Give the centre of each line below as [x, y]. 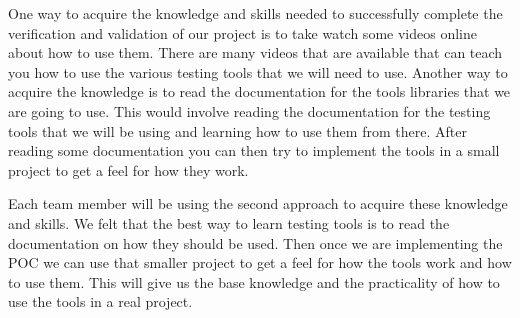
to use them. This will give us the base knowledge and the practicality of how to [254, 281]
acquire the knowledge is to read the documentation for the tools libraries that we [259, 91]
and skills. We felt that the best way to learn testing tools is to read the [229, 222]
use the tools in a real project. [100, 301]
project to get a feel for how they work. [128, 169]
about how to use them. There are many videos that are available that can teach [255, 52]
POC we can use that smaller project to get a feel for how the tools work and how [260, 262]
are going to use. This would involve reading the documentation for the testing [249, 110]
